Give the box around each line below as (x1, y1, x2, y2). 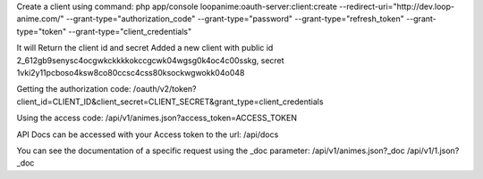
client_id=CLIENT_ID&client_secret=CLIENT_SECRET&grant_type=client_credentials (16, 96, 324, 107)
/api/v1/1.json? (407, 145, 460, 156)
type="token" (16, 26, 67, 37)
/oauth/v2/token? (132, 84, 197, 94)
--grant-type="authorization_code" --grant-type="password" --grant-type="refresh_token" (65, 13, 404, 24)
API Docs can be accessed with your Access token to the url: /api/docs (16, 129, 279, 140)
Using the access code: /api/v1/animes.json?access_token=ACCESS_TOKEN (16, 112, 297, 124)
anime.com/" (16, 13, 64, 24)
